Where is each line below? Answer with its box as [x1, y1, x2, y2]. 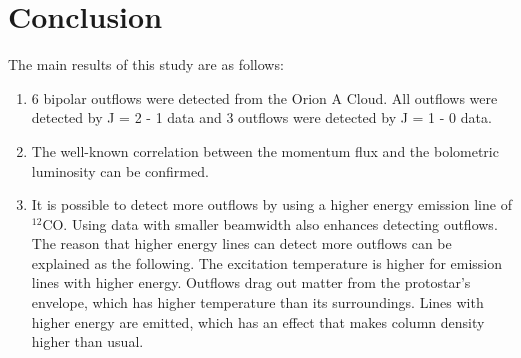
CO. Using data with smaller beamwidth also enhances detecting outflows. [42, 213, 498, 234]
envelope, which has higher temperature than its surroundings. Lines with [31, 292, 484, 313]
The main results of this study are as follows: [8, 54, 284, 75]
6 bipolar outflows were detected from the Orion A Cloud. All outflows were [31, 87, 498, 108]
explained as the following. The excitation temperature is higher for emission [31, 252, 503, 273]
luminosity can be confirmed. [31, 160, 209, 181]
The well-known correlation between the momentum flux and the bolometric [31, 140, 499, 161]
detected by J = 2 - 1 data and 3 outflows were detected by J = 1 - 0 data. [31, 107, 492, 128]
